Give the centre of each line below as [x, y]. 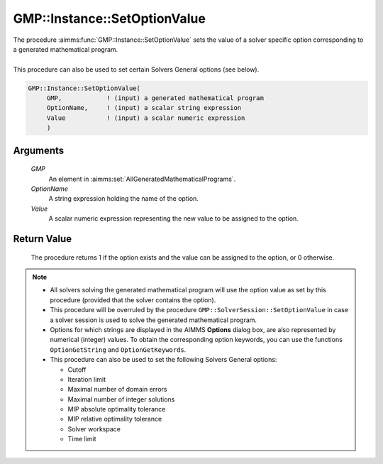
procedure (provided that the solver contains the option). [133, 300]
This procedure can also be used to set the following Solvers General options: [163, 360]
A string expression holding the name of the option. [123, 199]
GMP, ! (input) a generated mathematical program [155, 98]
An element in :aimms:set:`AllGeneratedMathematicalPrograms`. [142, 179]
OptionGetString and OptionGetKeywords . [118, 349]
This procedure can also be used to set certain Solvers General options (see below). [136, 69]
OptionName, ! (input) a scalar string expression [144, 108]
